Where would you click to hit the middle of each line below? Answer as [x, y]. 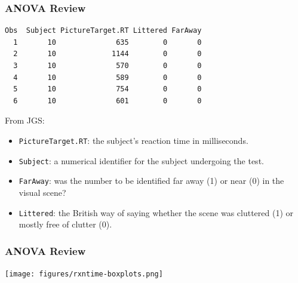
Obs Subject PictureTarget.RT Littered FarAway [103, 31]
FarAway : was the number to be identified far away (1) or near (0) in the [151, 181]
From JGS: [25, 120]
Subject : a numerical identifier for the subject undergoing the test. [141, 160]
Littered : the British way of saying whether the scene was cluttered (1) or [156, 212]
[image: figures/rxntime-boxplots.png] [84, 274]
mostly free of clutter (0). [65, 224]
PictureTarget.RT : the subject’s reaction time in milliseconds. [133, 140]
